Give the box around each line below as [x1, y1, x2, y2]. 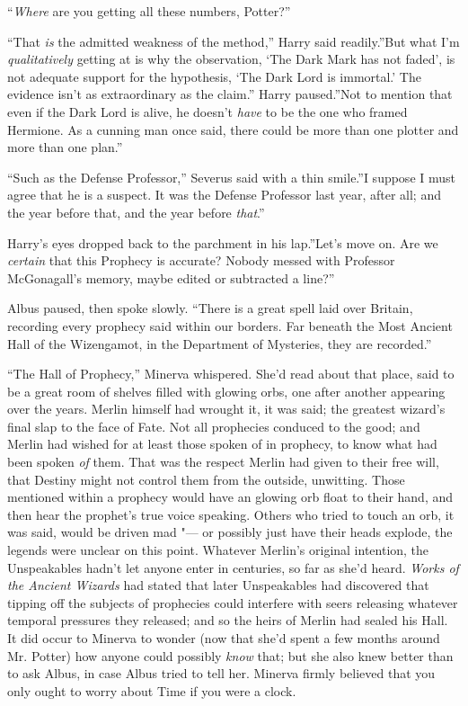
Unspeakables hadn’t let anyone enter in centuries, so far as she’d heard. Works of [7, 558, 459, 576]
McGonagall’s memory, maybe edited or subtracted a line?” [7, 268, 335, 287]
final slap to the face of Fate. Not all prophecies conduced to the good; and [7, 416, 420, 435]
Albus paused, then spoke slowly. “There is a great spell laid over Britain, [7, 299, 413, 317]
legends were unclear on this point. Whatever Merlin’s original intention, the [7, 541, 429, 559]
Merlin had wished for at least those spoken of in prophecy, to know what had [7, 434, 437, 453]
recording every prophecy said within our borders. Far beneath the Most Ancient [7, 316, 453, 335]
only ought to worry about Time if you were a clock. [7, 681, 296, 700]
